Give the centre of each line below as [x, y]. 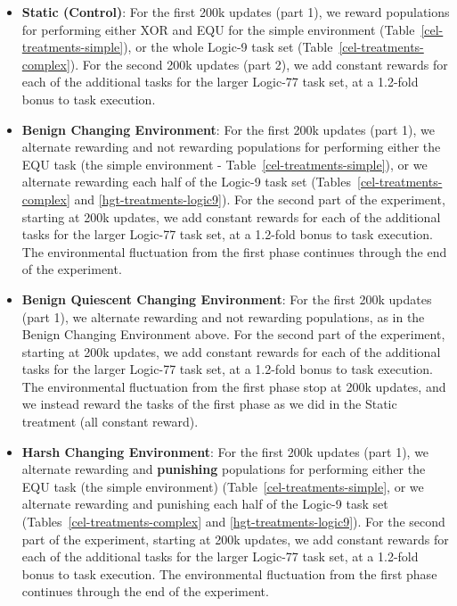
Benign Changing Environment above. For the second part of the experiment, [233, 334]
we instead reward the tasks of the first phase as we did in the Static [209, 404]
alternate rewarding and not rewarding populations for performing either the [231, 147]
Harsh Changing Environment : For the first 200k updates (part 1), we [225, 451]
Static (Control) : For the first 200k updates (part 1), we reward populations [236, 12]
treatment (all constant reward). [110, 422]
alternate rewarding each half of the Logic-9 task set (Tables [186, 182]
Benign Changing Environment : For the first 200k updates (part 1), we [228, 129]
